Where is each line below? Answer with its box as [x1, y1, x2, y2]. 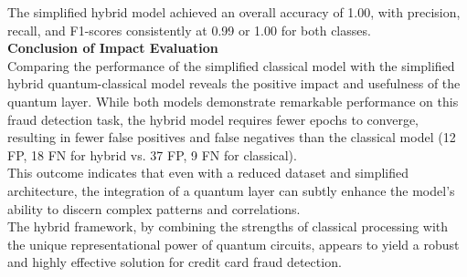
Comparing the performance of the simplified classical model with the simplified [7, 56, 455, 75]
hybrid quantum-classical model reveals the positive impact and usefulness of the [7, 74, 461, 93]
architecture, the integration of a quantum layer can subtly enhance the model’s [7, 180, 455, 200]
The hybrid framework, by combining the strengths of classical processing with [7, 217, 449, 236]
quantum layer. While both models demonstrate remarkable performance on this [7, 91, 459, 110]
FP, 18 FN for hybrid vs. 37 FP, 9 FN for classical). [7, 145, 297, 164]
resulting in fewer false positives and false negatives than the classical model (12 [7, 128, 456, 147]
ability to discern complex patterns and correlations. [7, 199, 301, 218]
